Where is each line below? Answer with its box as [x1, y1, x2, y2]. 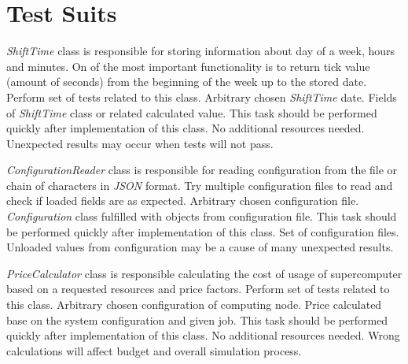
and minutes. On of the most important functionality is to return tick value [6, 58, 370, 74]
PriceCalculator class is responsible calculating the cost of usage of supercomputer [6, 265, 402, 281]
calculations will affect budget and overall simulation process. [6, 342, 302, 358]
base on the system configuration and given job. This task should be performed [6, 311, 388, 328]
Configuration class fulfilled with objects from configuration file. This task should [6, 208, 397, 225]
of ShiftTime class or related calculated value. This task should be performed [6, 104, 377, 121]
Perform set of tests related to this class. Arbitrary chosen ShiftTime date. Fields [6, 88, 397, 105]
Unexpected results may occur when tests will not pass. [6, 135, 274, 151]
